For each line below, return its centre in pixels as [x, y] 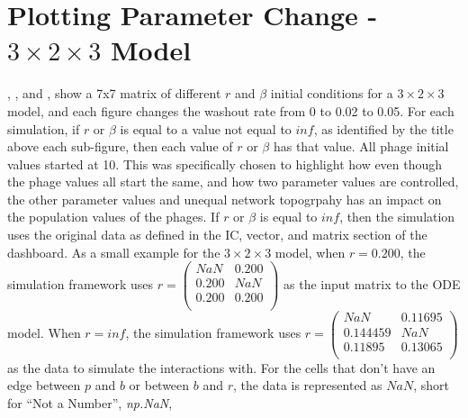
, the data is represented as [308, 385]
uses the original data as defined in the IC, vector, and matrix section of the [217, 235]
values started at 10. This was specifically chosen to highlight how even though [225, 164]
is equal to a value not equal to [206, 128]
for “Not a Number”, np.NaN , [90, 402]
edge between [44, 385]
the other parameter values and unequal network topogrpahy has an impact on [225, 199]
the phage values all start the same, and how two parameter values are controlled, [233, 182]
